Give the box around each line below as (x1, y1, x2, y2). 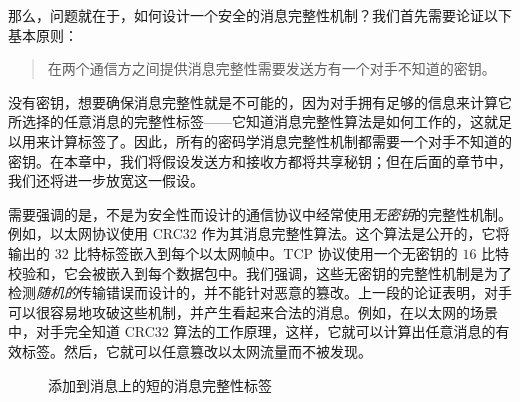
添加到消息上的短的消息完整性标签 (48, 374, 272, 395)
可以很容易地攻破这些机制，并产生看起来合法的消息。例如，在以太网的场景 (8, 301, 498, 322)
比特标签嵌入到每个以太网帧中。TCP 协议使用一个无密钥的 (73, 242, 458, 263)
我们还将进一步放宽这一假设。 (8, 170, 204, 191)
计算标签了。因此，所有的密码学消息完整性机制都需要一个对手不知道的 (49, 130, 512, 151)
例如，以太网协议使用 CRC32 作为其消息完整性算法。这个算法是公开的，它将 (8, 223, 510, 244)
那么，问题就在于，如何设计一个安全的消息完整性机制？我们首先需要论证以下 (8, 5, 512, 25)
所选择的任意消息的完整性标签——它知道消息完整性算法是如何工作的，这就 (8, 111, 498, 132)
